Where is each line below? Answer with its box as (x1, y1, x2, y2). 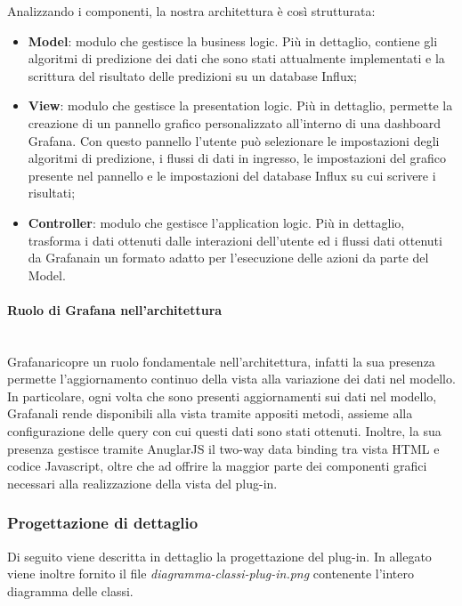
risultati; (28, 183, 76, 202)
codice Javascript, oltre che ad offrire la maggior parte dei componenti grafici (7, 457, 427, 475)
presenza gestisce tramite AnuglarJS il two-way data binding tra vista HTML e (7, 439, 440, 457)
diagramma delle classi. (7, 581, 134, 600)
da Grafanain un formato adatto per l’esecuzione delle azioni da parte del (28, 248, 429, 267)
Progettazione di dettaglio (7, 512, 199, 534)
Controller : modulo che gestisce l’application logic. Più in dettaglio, (28, 213, 405, 231)
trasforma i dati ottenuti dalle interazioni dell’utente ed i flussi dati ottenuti (28, 230, 442, 249)
